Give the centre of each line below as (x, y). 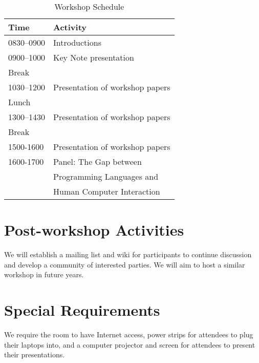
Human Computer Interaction (107, 191)
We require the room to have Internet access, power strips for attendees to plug (129, 335)
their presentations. (35, 355)
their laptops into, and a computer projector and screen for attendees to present (130, 344)
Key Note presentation (94, 57)
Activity (70, 27)
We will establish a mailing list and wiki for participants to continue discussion (128, 254)
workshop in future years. (44, 274)
